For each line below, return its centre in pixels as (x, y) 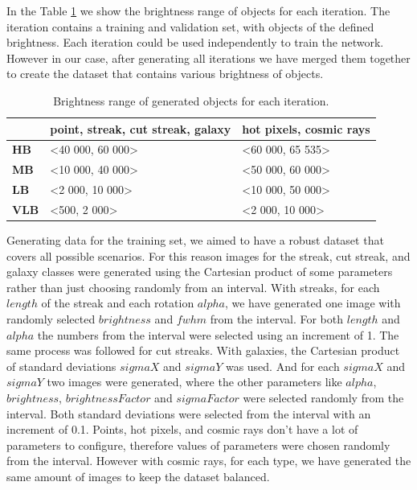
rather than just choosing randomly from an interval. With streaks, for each (193, 287)
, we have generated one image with (313, 303)
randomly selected (51, 319)
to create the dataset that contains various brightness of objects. (165, 74)
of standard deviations (61, 366)
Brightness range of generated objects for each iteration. (191, 100)
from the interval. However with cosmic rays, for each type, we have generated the (209, 461)
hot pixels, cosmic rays (306, 128)
